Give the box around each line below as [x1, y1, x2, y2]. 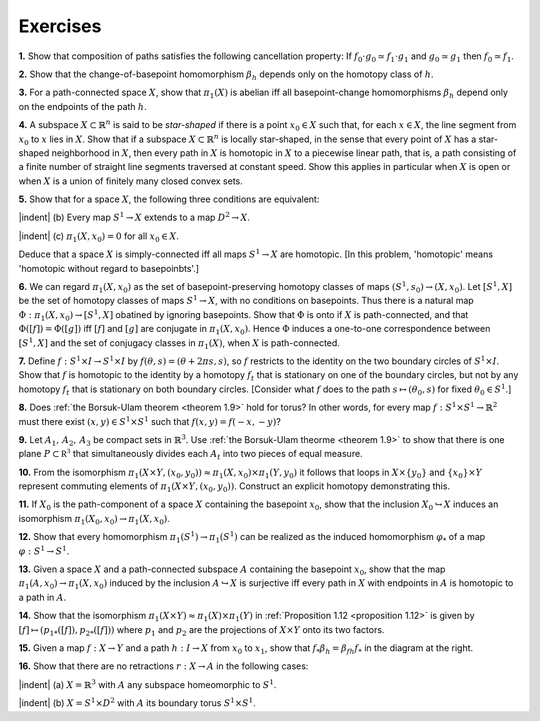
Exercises [18, 15, 102, 37]
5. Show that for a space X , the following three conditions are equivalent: [18, 193, 320, 205]
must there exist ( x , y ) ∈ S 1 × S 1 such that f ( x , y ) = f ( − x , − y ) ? [18, 414, 282, 427]
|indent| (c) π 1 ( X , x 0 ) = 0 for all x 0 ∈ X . [18, 230, 180, 244]
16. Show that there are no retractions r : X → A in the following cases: [18, 660, 309, 672]
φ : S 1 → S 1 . [18, 544, 70, 557]
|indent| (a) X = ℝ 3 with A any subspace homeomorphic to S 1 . [18, 678, 277, 690]
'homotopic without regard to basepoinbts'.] [18, 262, 200, 274]
